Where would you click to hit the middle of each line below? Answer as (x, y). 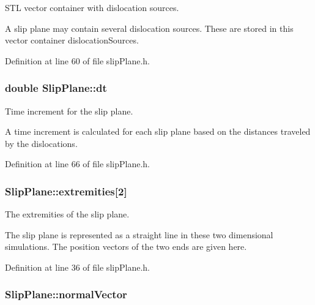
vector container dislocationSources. (72, 40)
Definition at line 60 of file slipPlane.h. (77, 60)
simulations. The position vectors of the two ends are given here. (126, 247)
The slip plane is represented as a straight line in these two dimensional (139, 234)
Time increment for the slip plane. (69, 111)
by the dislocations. (41, 143)
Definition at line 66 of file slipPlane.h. (77, 164)
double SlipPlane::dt (56, 88)
